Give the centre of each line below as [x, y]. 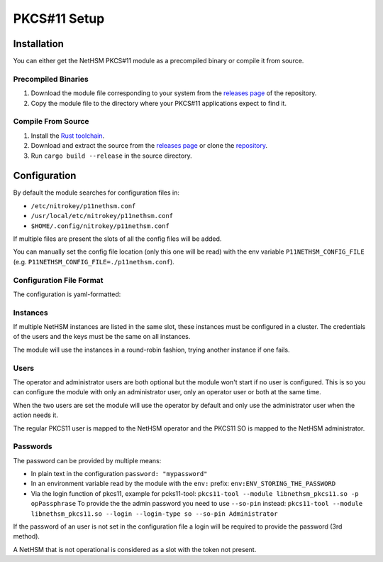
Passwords [33, 446]
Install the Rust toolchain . [68, 136]
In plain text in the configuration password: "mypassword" [119, 474]
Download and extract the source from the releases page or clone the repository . [149, 146]
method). [27, 536]
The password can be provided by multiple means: [87, 460]
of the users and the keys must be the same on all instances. [102, 337]
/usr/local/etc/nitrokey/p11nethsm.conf [102, 216]
